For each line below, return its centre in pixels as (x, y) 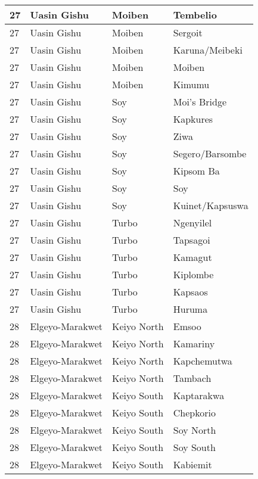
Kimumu (191, 84)
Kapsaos (190, 292)
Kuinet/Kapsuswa (211, 205)
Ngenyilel (192, 223)
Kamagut (192, 257)
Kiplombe (193, 274)
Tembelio (195, 15)
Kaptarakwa (199, 395)
